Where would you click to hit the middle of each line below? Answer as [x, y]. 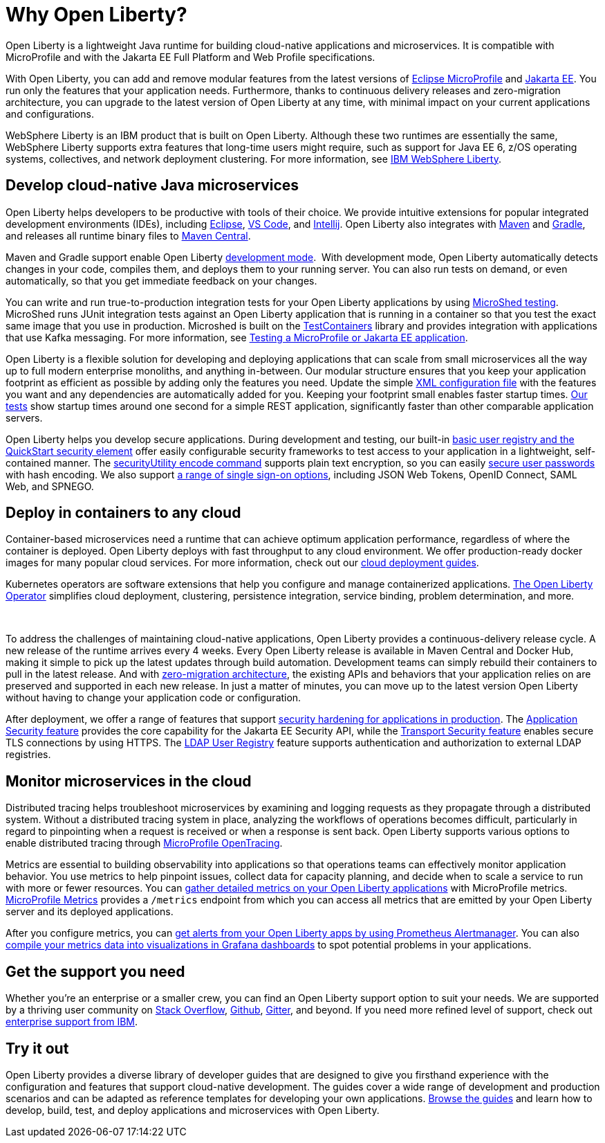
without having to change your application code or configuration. [153, 698]
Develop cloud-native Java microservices [152, 186]
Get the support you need [95, 971]
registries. [28, 755]
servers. [24, 417]
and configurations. [50, 114]
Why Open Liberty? [96, 15]
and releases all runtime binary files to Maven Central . [128, 235]
